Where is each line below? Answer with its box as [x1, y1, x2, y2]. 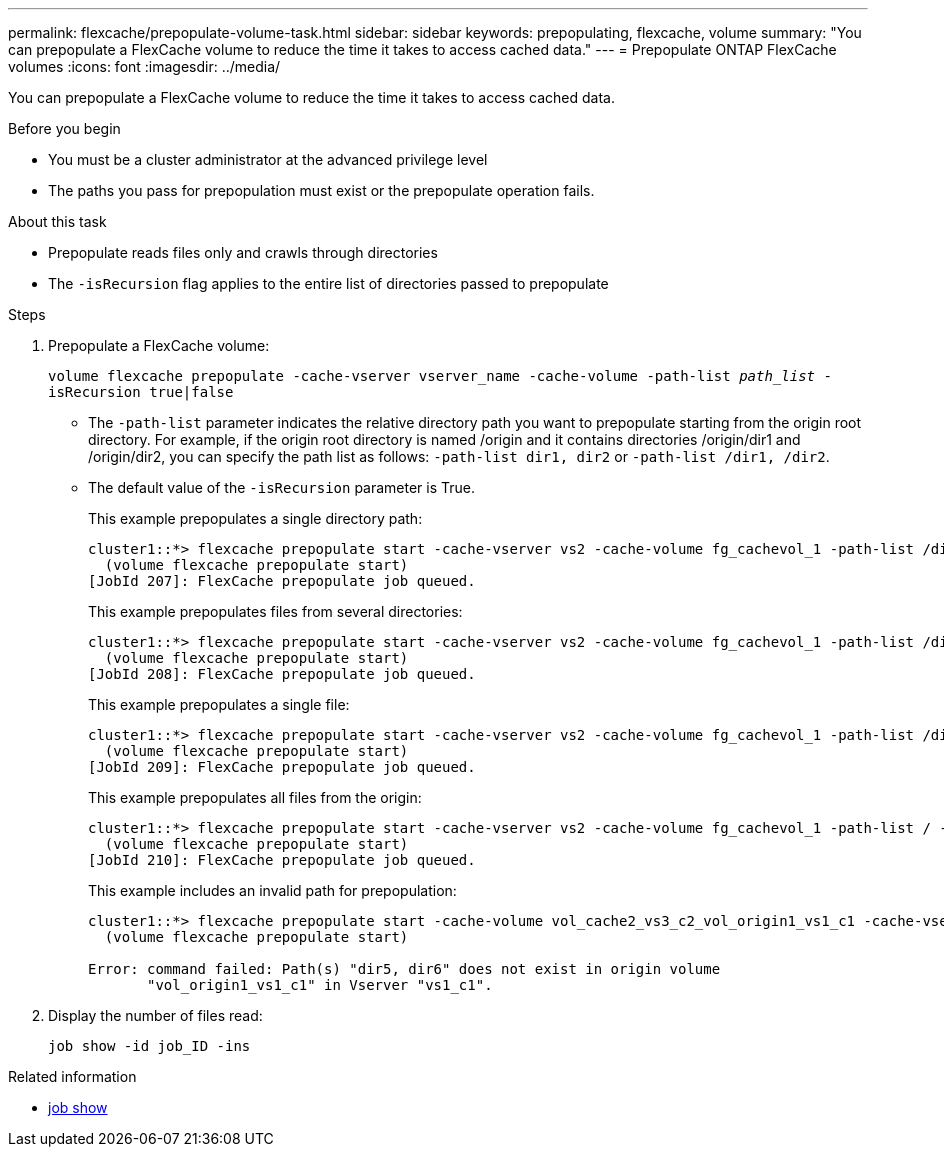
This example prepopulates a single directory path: [88, 510, 423, 527]
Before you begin [8, 120, 121, 137]
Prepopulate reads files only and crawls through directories [48, 244, 438, 261]
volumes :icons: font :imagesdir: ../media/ [8, 58, 281, 75]
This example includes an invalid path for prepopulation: [88, 882, 457, 899]
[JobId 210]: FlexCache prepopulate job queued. [88, 852, 476, 868]
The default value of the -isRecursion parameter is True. [88, 479, 476, 496]
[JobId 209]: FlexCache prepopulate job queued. [88, 759, 476, 775]
